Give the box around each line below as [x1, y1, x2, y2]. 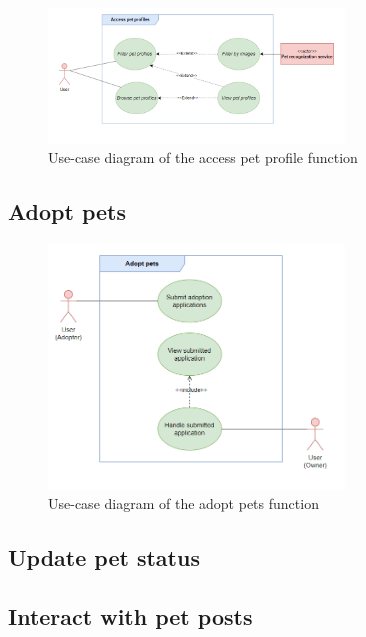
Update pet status [8, 542, 200, 573]
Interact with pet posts [8, 600, 253, 631]
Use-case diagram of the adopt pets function [48, 493, 319, 514]
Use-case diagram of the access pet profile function [48, 147, 358, 168]
